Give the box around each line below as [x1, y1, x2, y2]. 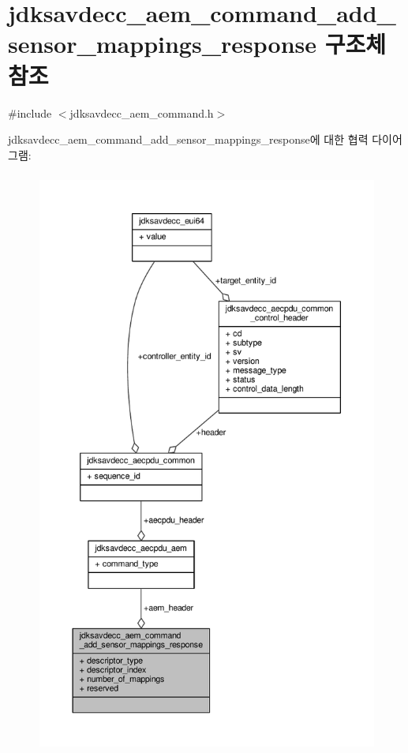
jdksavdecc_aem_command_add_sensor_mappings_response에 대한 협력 [8, 131, 369, 148]
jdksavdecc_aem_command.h [69, 104, 214, 121]
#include [8, 104, 52, 121]
